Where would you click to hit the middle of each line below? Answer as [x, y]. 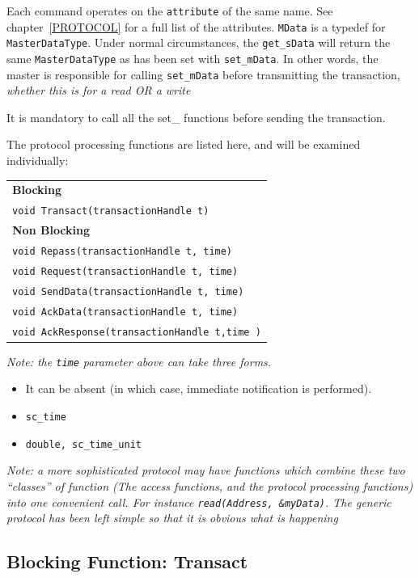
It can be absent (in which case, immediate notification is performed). [199, 388]
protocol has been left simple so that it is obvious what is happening [172, 518]
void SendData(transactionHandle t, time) [128, 291]
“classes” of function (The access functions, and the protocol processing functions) [210, 485]
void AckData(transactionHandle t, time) [125, 312]
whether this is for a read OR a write [99, 90]
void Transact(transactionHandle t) [111, 211]
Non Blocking [51, 230]
